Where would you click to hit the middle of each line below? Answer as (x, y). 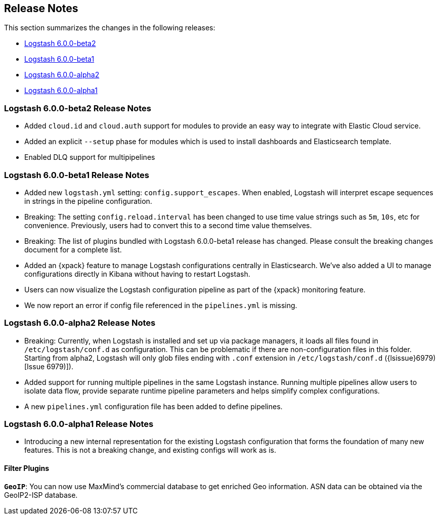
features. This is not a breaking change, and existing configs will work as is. (150, 450)
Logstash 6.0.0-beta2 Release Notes (78, 108)
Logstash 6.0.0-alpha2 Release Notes (80, 323)
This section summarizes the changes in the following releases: (110, 28)
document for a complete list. (73, 249)
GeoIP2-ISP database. (41, 495)
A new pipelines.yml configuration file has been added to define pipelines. (153, 406)
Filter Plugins (27, 468)
